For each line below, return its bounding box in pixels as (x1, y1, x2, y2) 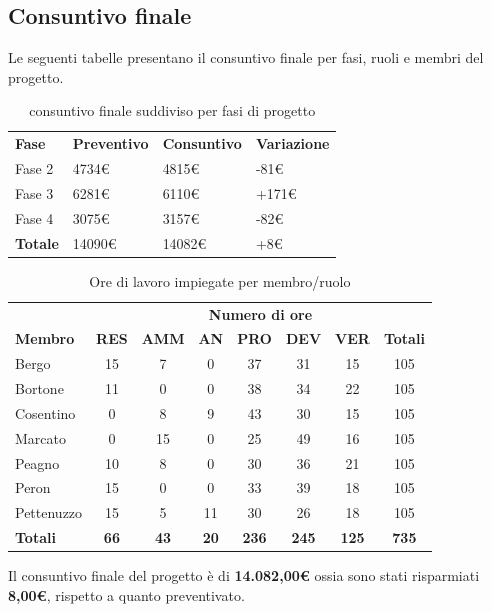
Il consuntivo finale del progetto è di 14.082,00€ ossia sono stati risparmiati (8, 565, 480, 586)
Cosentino (15, 402, 76, 423)
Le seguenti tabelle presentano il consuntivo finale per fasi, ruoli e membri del (8, 47, 484, 68)
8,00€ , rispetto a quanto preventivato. (8, 584, 245, 605)
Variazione (255, 133, 330, 154)
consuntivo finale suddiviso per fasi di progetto (29, 100, 316, 121)
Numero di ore (208, 303, 313, 324)
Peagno (15, 452, 60, 473)
